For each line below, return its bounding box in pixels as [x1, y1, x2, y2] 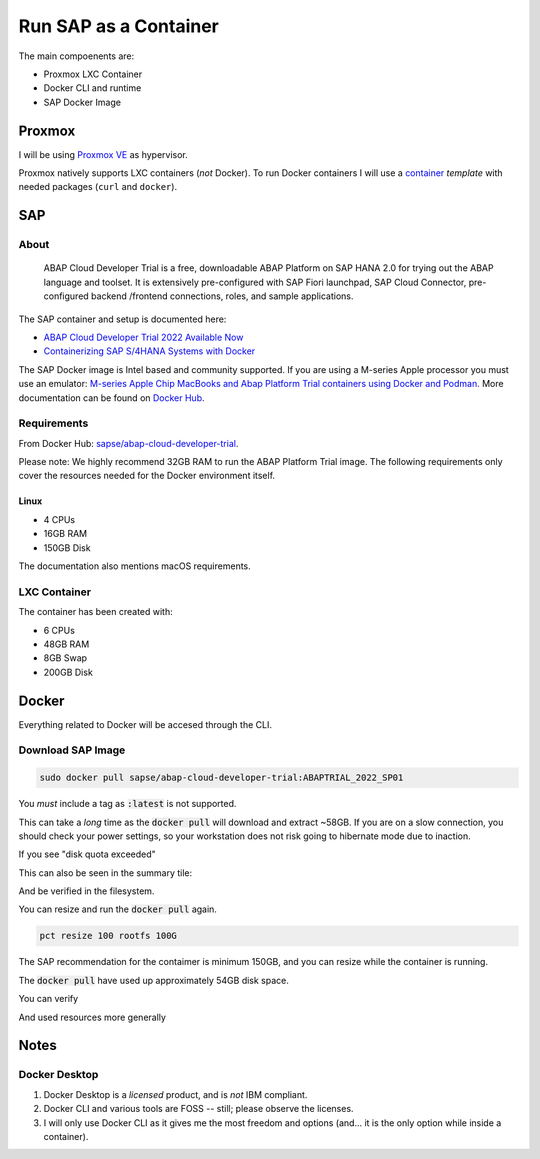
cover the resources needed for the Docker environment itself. [18, 470, 275, 482]
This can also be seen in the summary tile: [18, 866, 193, 879]
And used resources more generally [18, 1011, 167, 1023]
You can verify [18, 993, 79, 1005]
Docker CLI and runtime [43, 82, 142, 94]
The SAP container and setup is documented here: [18, 313, 227, 325]
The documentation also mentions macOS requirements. [18, 560, 252, 572]
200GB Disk [43, 666, 94, 678]
